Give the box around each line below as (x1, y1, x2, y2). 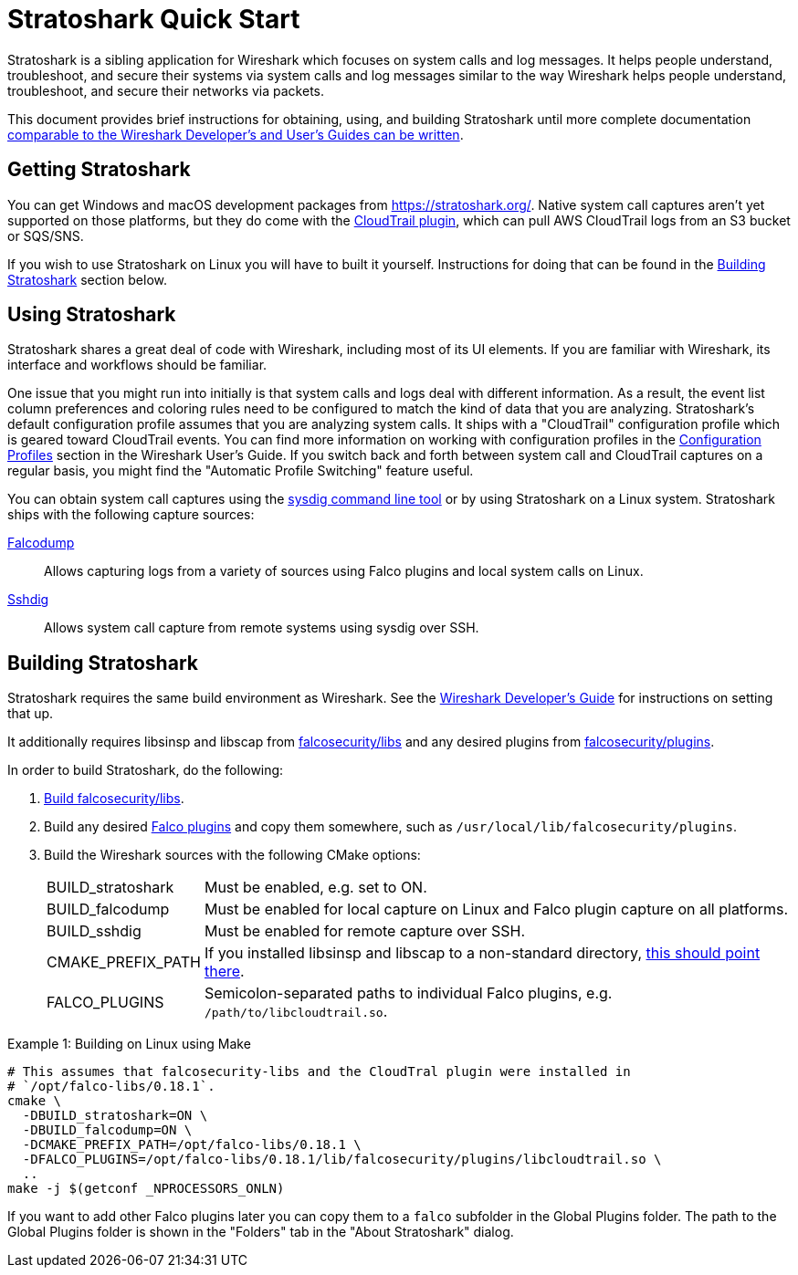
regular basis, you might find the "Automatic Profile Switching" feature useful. (7, 463, 474, 479)
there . (204, 962, 245, 981)
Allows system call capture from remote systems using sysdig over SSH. (44, 620, 479, 636)
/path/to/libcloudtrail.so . (204, 1002, 388, 1021)
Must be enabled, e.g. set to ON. (204, 878, 427, 897)
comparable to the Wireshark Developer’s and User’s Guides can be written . (7, 126, 464, 142)
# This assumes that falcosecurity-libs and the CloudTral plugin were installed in (7, 1064, 631, 1080)
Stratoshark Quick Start (7, 4, 300, 35)
